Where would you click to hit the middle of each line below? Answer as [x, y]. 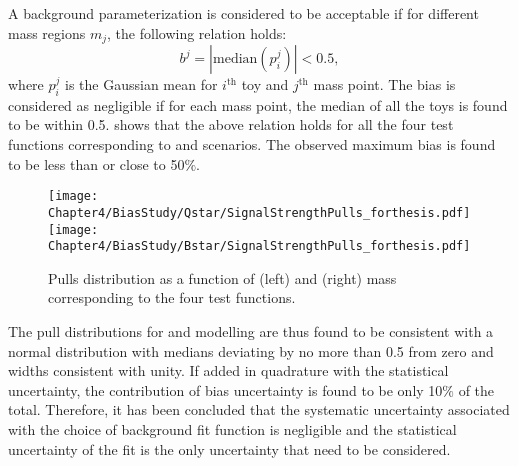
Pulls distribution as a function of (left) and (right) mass [222, 277]
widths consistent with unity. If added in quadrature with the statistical [228, 370]
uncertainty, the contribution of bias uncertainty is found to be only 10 [225, 389]
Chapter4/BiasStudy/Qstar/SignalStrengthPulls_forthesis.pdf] [259, 212]
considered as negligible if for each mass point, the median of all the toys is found [258, 104]
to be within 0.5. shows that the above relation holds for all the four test [231, 124]
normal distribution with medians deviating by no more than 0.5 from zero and [251, 350]
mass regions [47, 32]
